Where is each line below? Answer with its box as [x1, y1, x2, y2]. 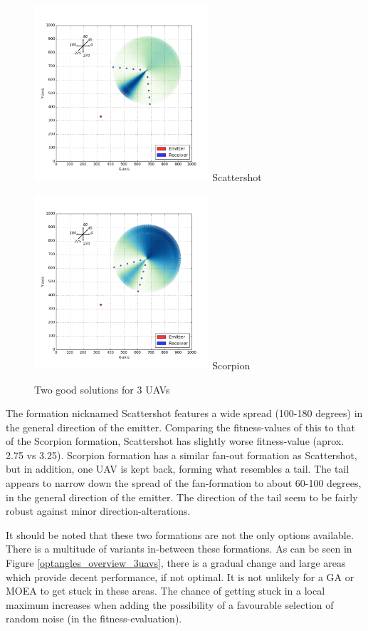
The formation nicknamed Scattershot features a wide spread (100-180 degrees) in [6, 406, 363, 421]
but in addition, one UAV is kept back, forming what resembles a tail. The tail [6, 461, 349, 476]
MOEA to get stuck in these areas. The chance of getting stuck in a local [6, 583, 325, 598]
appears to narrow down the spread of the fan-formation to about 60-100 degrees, [6, 476, 362, 491]
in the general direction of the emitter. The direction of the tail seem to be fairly [6, 489, 358, 504]
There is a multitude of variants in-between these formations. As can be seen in [6, 541, 352, 556]
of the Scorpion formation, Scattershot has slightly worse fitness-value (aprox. [6, 434, 345, 448]
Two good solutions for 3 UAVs [34, 381, 170, 396]
